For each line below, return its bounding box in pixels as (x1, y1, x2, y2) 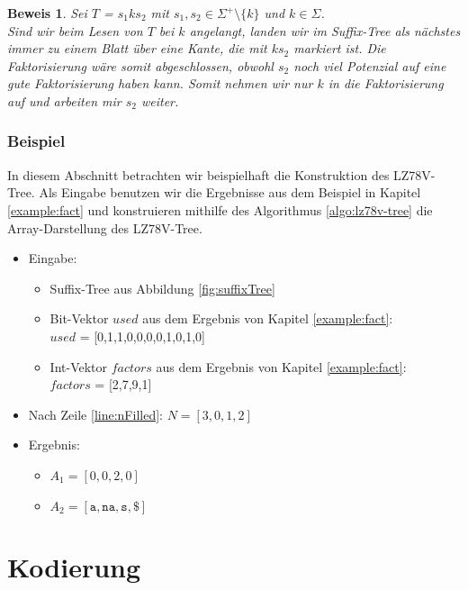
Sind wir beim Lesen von (7, 21, 143, 40)
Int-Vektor (49, 357, 108, 376)
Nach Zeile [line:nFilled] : (28, 404, 163, 423)
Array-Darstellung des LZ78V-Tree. (7, 218, 202, 237)
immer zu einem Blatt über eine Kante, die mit (7, 39, 267, 58)
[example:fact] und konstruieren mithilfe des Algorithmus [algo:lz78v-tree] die (7, 200, 433, 219)
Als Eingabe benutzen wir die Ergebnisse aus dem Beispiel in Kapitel (39, 183, 421, 202)
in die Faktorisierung (328, 74, 444, 93)
